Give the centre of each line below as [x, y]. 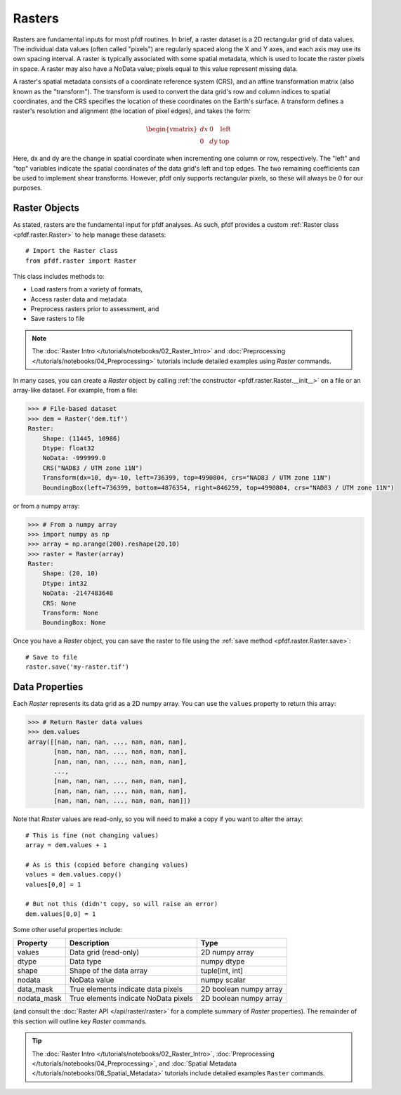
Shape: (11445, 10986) [81, 438]
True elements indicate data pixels [126, 989]
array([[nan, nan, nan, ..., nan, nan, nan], [107, 742]
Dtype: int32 [65, 583]
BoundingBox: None [74, 623]
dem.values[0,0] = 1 [61, 914]
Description [89, 943]
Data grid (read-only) [104, 952]
